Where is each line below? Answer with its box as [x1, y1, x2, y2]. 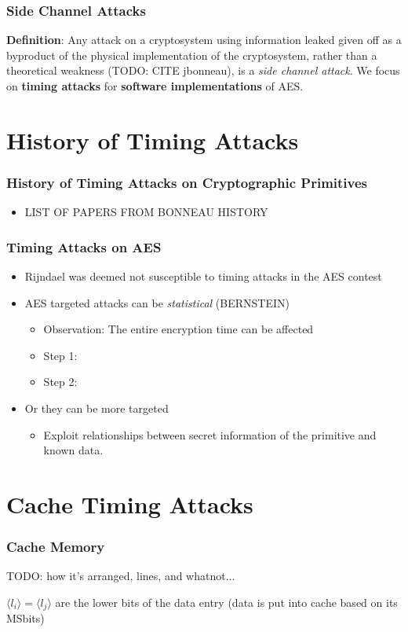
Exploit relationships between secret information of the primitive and [43, 426, 377, 443]
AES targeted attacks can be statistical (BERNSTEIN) [24, 294, 290, 310]
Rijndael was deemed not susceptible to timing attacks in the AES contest [24, 268, 382, 284]
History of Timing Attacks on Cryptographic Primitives [6, 172, 368, 192]
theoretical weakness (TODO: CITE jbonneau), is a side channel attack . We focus [6, 62, 400, 79]
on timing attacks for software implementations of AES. [6, 78, 304, 94]
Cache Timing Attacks [6, 487, 253, 520]
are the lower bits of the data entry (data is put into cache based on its [55, 593, 398, 610]
